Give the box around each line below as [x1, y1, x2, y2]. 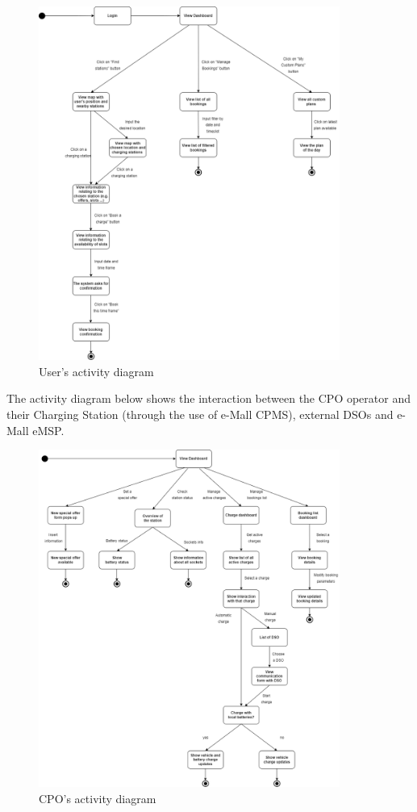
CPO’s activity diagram [39, 789, 156, 806]
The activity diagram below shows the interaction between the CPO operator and [6, 390, 411, 407]
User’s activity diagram [39, 362, 154, 379]
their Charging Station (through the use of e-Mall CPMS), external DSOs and [6, 405, 394, 422]
